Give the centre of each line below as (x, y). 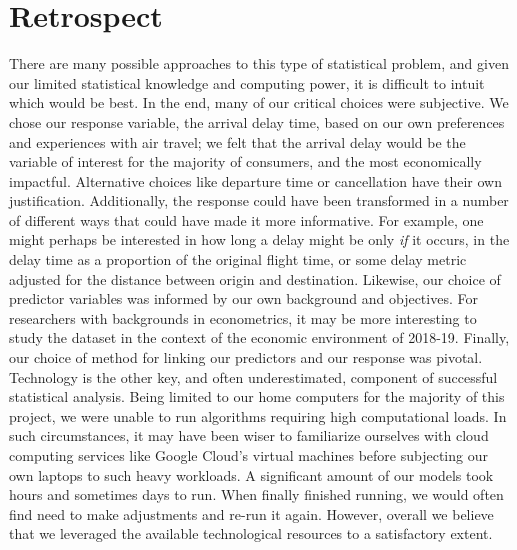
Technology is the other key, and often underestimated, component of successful (253, 376)
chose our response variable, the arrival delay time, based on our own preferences (257, 121)
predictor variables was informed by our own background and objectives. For (243, 298)
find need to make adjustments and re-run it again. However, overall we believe (251, 513)
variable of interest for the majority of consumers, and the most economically (245, 161)
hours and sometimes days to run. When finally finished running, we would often (256, 494)
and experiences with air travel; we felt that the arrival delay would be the (237, 141)
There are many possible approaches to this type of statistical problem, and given (259, 63)
